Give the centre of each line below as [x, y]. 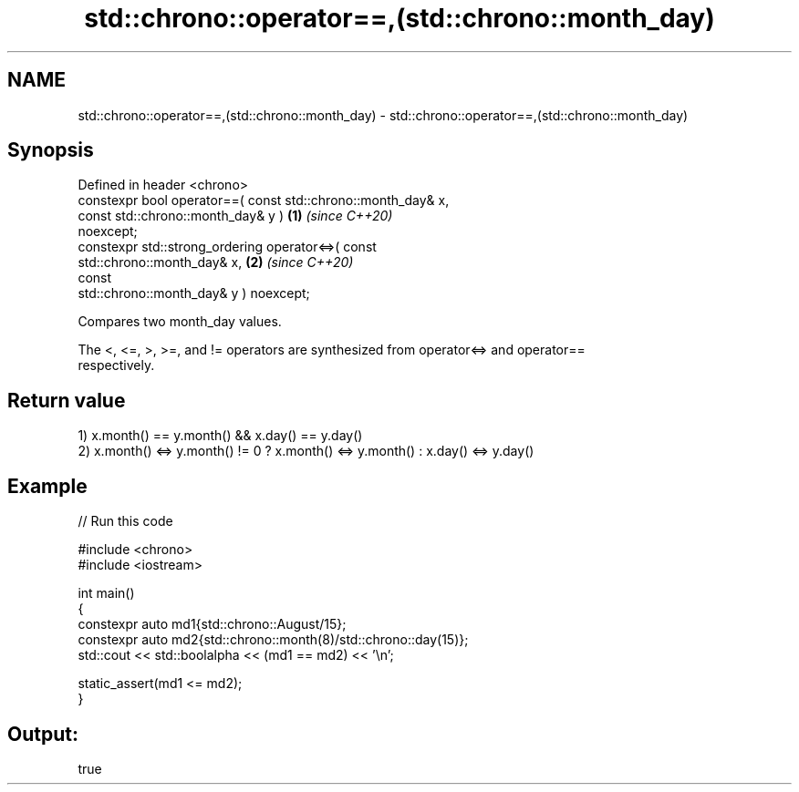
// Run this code [125, 521]
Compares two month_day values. [180, 322]
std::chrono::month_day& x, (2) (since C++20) [216, 262]
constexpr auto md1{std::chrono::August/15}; [212, 624]
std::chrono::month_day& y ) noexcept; [194, 293]
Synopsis [51, 150]
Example [47, 486]
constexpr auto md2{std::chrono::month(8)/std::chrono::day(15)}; [273, 640]
